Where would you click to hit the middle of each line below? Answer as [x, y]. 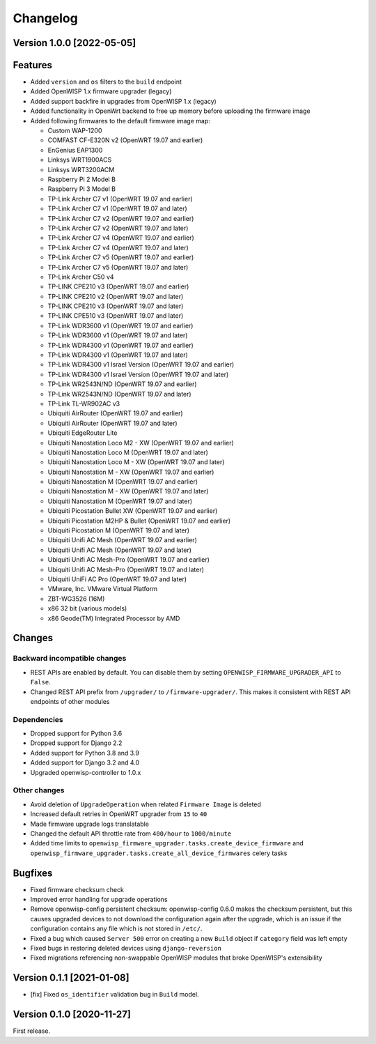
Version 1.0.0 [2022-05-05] [75, 43]
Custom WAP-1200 [75, 131]
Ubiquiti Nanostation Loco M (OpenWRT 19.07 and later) [128, 452]
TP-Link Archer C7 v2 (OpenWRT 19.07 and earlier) [121, 218]
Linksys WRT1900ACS [80, 160]
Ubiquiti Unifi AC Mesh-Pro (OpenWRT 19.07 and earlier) [129, 560]
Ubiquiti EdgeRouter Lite [83, 433]
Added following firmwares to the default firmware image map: [120, 121]
